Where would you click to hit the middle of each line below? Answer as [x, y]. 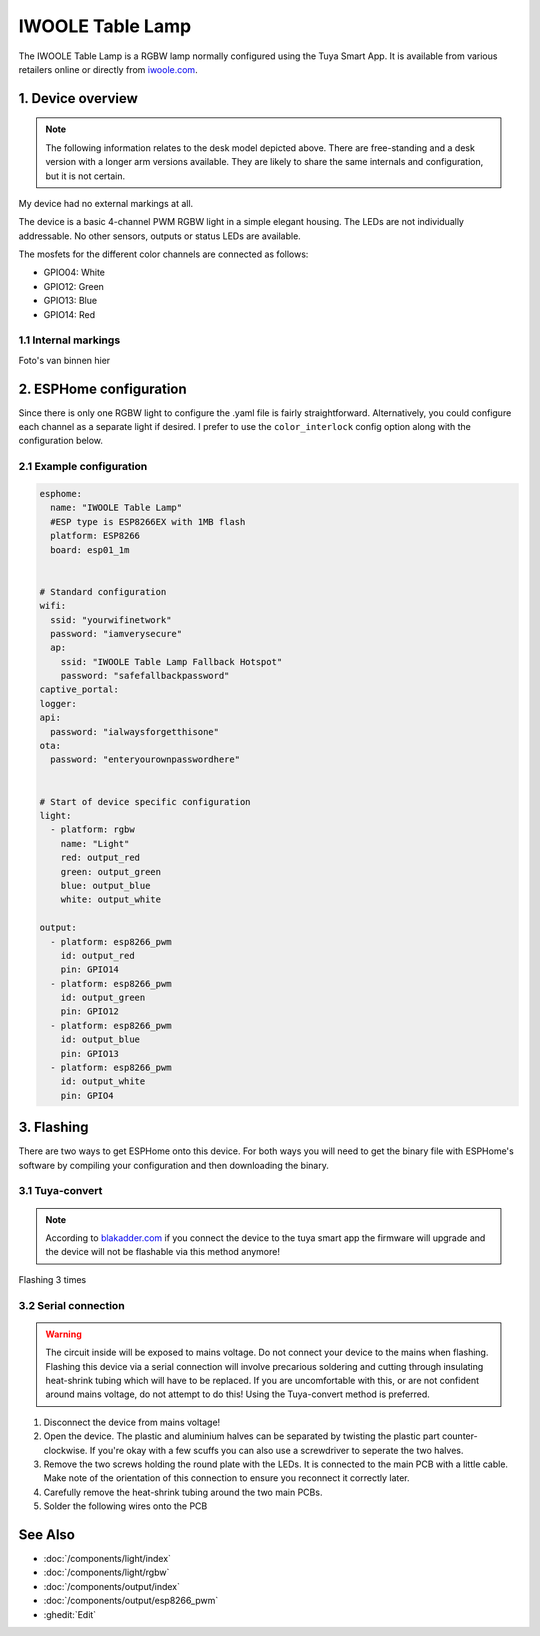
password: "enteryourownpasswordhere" [145, 759]
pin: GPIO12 [90, 1011]
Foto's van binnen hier [64, 360]
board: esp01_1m [90, 549]
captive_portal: [79, 689]
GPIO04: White [74, 272]
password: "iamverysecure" [116, 633]
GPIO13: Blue [70, 301]
